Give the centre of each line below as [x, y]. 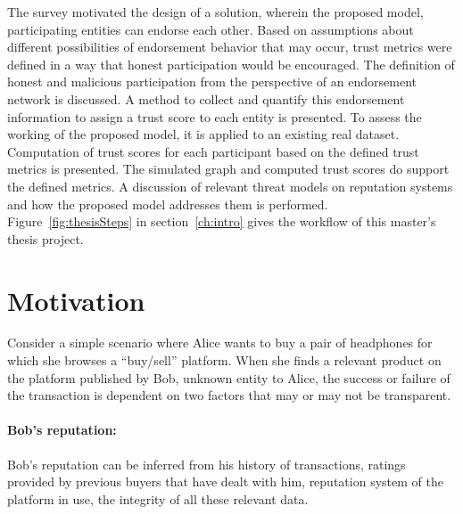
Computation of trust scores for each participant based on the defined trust [213, 151]
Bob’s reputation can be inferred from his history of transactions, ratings [207, 464]
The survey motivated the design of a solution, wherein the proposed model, [215, 12]
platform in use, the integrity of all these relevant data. [158, 498]
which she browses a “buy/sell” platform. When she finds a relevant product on [224, 360]
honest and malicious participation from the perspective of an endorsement [212, 82]
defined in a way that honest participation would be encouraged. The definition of [231, 64]
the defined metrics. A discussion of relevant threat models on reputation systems [230, 186]
